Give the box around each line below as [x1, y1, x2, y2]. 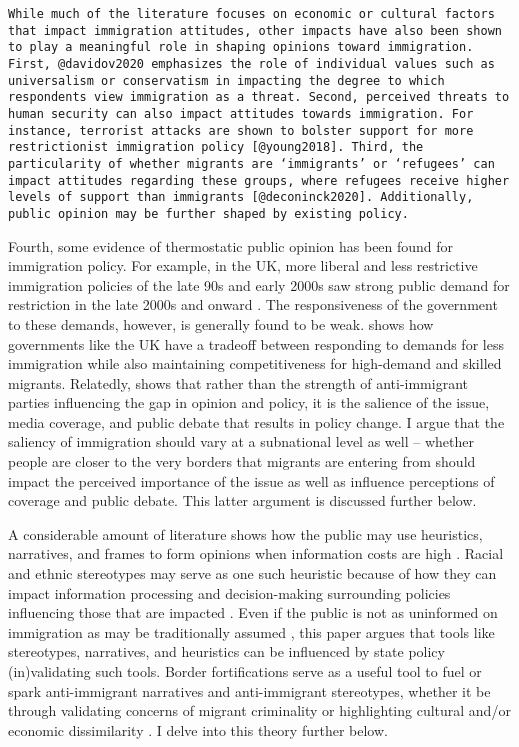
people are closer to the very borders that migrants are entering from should [8, 451, 476, 472]
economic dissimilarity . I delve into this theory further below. [8, 719, 388, 740]
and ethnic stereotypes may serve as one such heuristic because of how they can [8, 563, 497, 584]
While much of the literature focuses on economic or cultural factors [8, 7, 495, 21]
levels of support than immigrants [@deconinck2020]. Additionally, [8, 190, 474, 205]
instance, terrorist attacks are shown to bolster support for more [8, 123, 474, 138]
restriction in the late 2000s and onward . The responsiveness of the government [8, 294, 498, 315]
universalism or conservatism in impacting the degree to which [8, 73, 445, 88]
